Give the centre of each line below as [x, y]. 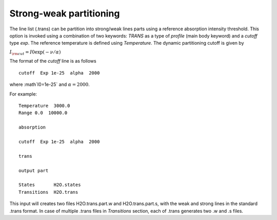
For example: [23, 94]
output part [34, 170]
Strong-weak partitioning [65, 13]
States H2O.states [50, 185]
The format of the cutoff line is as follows [53, 61]
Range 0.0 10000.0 [43, 113]
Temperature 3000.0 [44, 106]
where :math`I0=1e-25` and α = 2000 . [50, 84]
